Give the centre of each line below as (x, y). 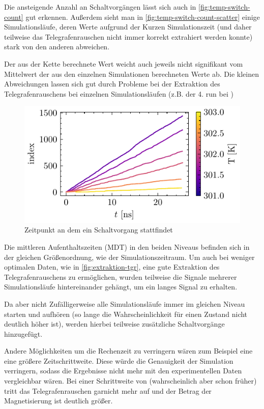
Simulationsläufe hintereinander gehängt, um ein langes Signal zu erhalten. (121, 287)
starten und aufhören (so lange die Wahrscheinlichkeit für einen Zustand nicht (126, 314)
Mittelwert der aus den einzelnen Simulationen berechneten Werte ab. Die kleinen (131, 74)
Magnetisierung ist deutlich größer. (58, 401)
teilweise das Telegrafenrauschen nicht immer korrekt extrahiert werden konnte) (128, 36)
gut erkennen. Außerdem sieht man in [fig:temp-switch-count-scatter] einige (143, 17)
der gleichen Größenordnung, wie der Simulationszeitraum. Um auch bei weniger (129, 257)
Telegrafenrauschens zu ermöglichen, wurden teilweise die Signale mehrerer (121, 276)
